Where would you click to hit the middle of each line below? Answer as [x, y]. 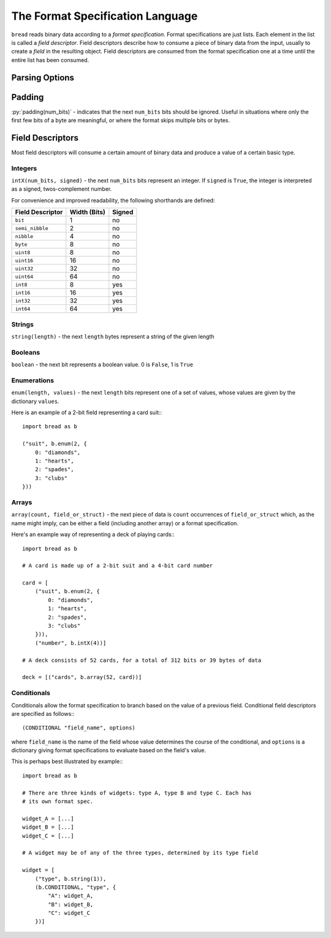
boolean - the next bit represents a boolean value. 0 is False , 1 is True [102, 364]
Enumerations [33, 380]
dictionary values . [35, 401]
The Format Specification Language [105, 16]
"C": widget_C [69, 913]
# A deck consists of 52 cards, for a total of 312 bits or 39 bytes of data [142, 660]
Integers [24, 168]
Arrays [22, 502]
